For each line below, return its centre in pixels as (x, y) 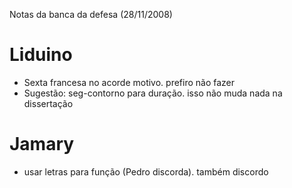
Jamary (42, 144)
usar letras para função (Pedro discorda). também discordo (146, 171)
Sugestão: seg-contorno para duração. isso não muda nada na (153, 93)
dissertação (48, 103)
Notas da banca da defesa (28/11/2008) (91, 14)
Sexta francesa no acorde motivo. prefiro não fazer (129, 82)
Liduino (41, 55)
